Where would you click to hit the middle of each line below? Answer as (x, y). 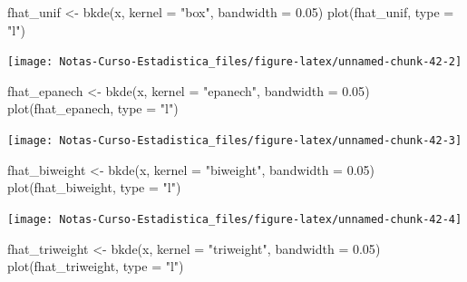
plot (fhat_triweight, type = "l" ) (96, 266)
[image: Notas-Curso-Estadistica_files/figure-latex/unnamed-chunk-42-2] (235, 62)
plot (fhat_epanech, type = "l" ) (93, 108)
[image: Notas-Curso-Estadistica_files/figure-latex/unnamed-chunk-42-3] (235, 141)
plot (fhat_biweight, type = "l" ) (94, 187)
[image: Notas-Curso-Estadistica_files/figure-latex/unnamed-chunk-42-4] (235, 219)
